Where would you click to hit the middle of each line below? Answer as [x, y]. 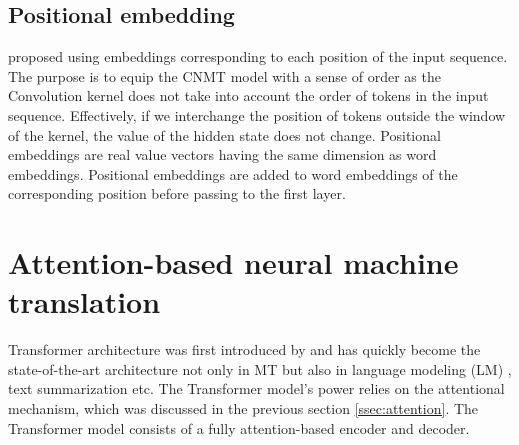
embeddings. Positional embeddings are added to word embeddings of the [233, 173]
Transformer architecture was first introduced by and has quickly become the [244, 349]
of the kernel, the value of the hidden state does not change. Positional [224, 134]
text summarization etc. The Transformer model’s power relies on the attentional [256, 388]
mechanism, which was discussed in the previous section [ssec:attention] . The [243, 408]
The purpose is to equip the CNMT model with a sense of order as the [224, 75]
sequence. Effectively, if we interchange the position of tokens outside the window [257, 114]
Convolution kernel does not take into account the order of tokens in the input [248, 95]
